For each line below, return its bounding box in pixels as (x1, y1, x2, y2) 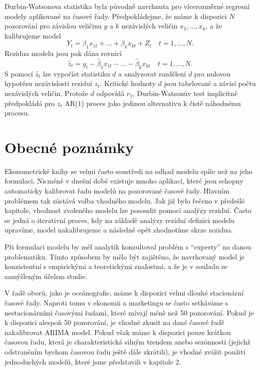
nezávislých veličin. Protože (4, 87, 88, 98)
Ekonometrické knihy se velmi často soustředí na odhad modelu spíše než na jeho (4, 165, 253, 176)
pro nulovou (194, 68, 231, 78)
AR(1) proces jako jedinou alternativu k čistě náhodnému (64, 97, 241, 108)
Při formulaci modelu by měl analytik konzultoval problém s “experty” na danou (4, 241, 251, 252)
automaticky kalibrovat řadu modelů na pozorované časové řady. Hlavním (4, 185, 230, 196)
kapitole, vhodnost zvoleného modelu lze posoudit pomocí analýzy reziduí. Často (4, 205, 252, 215)
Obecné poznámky (4, 136, 134, 157)
